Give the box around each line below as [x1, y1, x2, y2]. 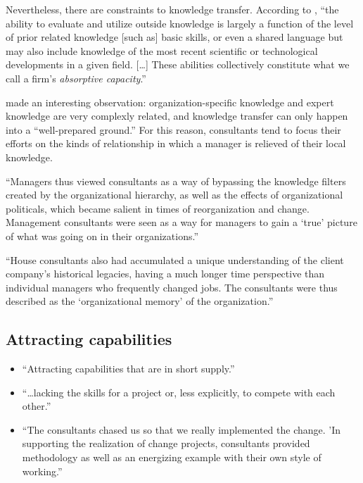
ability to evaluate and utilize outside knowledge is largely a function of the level [6, 15, 354, 30]
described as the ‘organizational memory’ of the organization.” [6, 294, 274, 308]
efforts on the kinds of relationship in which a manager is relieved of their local [6, 136, 346, 151]
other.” [22, 399, 51, 413]
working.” [22, 463, 63, 478]
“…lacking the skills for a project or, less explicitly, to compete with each [22, 384, 336, 399]
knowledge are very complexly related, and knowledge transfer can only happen [6, 108, 348, 123]
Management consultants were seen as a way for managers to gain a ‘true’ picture [6, 215, 357, 230]
